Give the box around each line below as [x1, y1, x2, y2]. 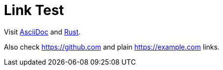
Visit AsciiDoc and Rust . [4, 27, 81, 36]
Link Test [4, 2, 64, 18]
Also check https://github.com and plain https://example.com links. [4, 42, 220, 51]
